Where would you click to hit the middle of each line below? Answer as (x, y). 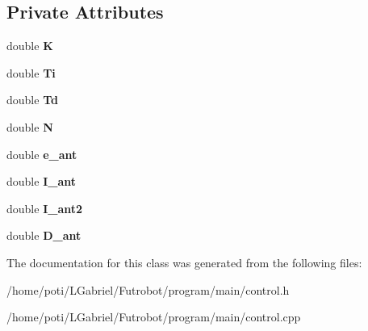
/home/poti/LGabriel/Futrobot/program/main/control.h (148, 289)
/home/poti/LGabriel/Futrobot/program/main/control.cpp (154, 317)
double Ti (31, 72)
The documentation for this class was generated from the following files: (184, 262)
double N (30, 126)
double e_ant (42, 154)
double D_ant (44, 235)
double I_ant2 (45, 208)
